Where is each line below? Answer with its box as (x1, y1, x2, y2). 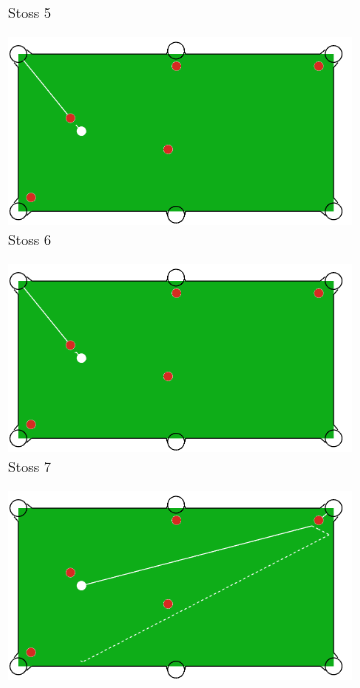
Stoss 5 (8, 2, 51, 22)
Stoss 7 (8, 456, 51, 477)
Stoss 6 (8, 229, 51, 250)
